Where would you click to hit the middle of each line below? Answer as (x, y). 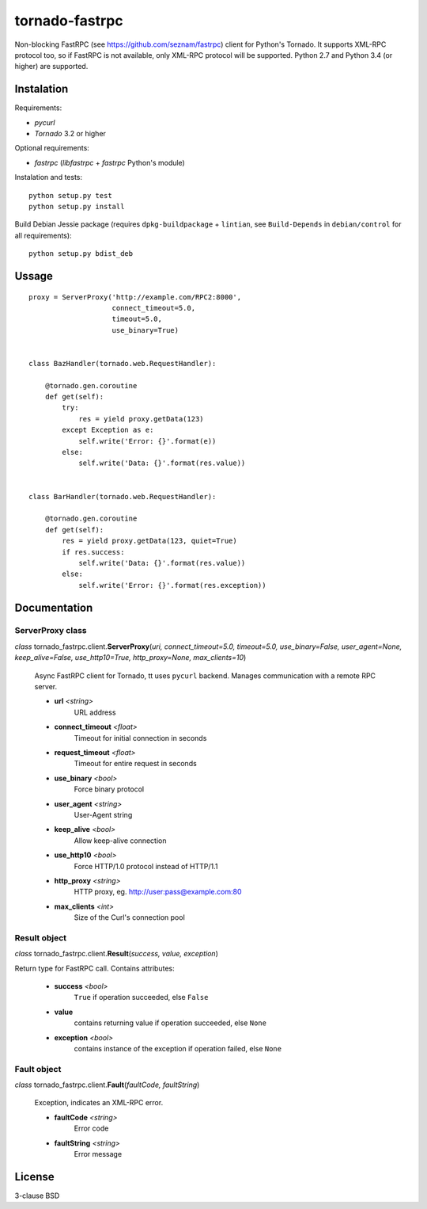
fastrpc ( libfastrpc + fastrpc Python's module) (110, 162)
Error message (98, 1154)
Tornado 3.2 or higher (70, 134)
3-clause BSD (37, 1196)
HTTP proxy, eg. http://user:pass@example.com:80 (158, 892)
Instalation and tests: (49, 177)
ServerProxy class (51, 631)
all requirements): (43, 235)
